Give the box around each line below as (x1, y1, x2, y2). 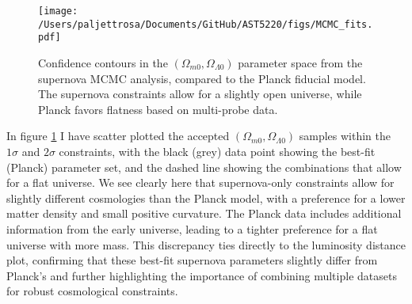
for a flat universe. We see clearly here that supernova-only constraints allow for (6, 174, 395, 191)
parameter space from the (238, 54, 363, 70)
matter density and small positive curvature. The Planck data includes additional (6, 205, 402, 222)
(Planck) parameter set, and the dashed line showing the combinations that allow (6, 158, 402, 175)
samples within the (299, 127, 391, 144)
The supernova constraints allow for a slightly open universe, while (38, 85, 362, 102)
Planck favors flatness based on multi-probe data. (38, 101, 278, 117)
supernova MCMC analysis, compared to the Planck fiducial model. (38, 70, 366, 86)
